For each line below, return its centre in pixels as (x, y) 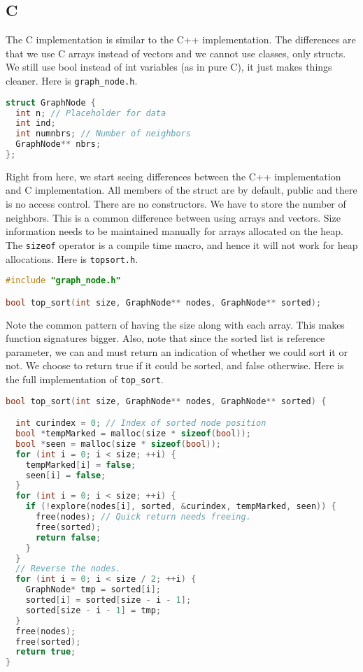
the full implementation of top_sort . (85, 379)
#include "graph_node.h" (63, 281)
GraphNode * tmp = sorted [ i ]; (93, 590)
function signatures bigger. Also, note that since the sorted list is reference (165, 338)
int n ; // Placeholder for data (91, 113)
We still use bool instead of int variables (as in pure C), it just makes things (169, 67)
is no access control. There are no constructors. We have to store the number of (176, 204)
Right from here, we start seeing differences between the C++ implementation (173, 176)
